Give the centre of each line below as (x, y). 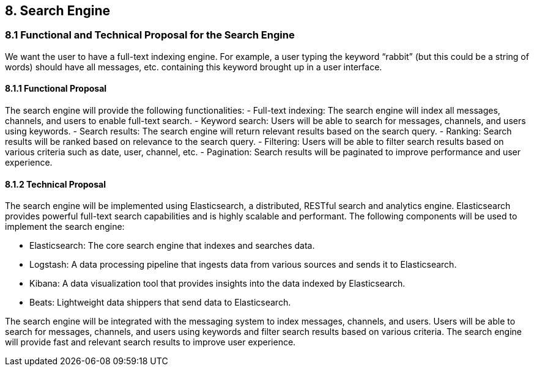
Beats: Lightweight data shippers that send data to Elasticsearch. (160, 303)
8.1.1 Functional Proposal (56, 89)
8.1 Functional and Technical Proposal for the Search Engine (150, 35)
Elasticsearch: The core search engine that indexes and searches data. (172, 246)
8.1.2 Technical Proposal (55, 184)
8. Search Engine (58, 11)
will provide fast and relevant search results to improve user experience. (150, 342)
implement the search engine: (65, 227)
